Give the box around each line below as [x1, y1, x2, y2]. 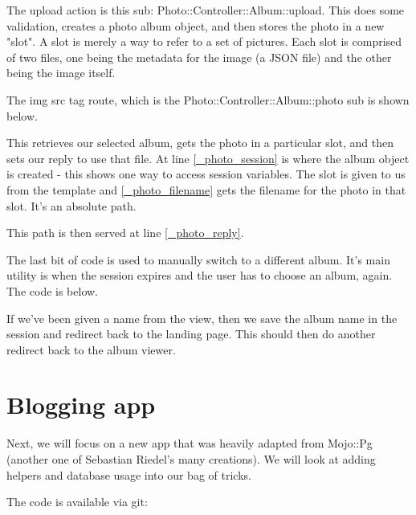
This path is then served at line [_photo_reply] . [6, 224, 244, 241]
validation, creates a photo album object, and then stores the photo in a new [6, 17, 385, 34]
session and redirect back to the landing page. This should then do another [6, 325, 376, 342]
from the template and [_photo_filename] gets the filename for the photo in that [6, 181, 406, 198]
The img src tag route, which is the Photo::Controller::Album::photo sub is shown [6, 91, 410, 108]
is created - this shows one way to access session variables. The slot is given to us [6, 166, 406, 182]
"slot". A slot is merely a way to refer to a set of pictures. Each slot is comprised [6, 33, 402, 50]
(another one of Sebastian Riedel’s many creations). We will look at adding [6, 451, 376, 467]
